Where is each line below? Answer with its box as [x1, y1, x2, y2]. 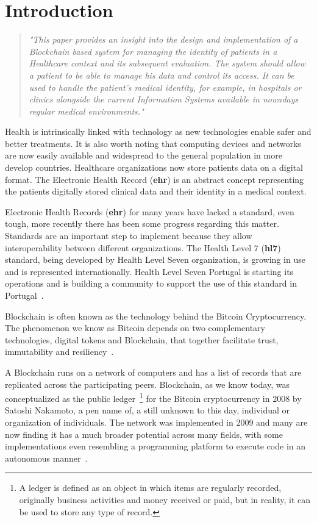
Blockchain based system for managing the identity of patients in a [29, 45, 277, 57]
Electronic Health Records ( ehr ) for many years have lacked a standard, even [5, 205, 294, 218]
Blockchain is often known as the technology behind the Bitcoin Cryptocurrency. [5, 309, 307, 322]
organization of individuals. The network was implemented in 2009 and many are [5, 416, 308, 428]
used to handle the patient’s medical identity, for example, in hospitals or [29, 80, 302, 93]
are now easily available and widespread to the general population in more [5, 149, 282, 162]
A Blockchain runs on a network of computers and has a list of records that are [5, 365, 302, 378]
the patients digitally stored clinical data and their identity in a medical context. [5, 185, 307, 198]
